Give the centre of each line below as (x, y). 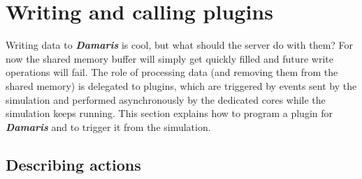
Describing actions (73, 164)
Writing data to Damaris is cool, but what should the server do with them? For (180, 45)
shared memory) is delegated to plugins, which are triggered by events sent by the (181, 85)
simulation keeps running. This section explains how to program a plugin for (169, 113)
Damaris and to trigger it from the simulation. (108, 126)
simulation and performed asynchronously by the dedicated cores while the (166, 99)
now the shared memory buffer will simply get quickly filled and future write (169, 58)
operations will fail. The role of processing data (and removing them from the (172, 72)
